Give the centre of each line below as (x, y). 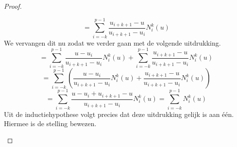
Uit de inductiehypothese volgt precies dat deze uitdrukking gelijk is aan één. (119, 114)
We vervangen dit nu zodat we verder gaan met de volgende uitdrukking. (112, 42)
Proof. (13, 6)
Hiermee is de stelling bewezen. (50, 123)
